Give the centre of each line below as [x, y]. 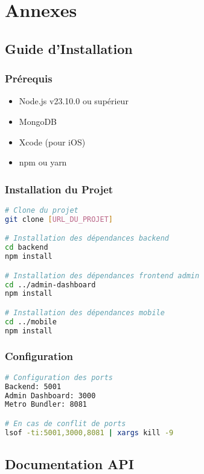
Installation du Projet [59, 189]
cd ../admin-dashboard [50, 285]
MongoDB [38, 121]
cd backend [27, 248]
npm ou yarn [43, 162]
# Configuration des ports [59, 377]
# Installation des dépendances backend [87, 239]
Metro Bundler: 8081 [46, 405]
